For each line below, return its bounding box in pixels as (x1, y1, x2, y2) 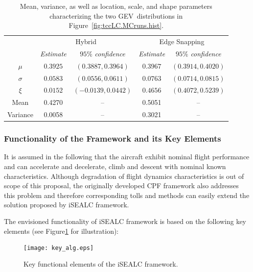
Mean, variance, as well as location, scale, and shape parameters (20, 1, 212, 11)
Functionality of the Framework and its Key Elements (4, 132, 221, 145)
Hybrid (75, 36, 96, 47)
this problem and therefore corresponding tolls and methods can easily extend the (4, 190, 250, 200)
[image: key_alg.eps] (23, 245, 94, 252)
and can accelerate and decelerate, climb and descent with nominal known (4, 161, 226, 171)
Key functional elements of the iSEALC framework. (23, 258, 178, 269)
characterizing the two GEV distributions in (49, 10, 183, 21)
